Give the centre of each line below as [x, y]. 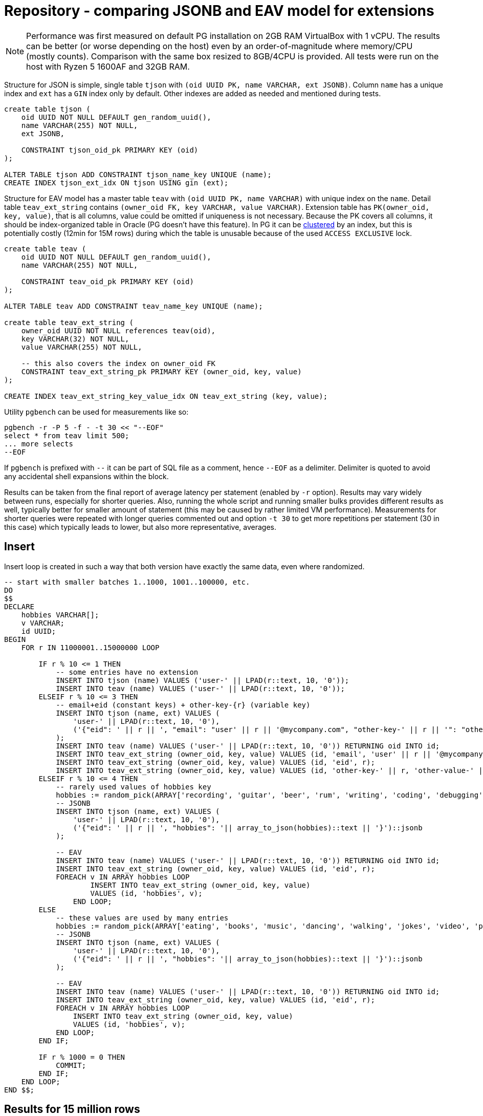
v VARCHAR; [43, 623]
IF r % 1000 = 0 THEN [82, 1057]
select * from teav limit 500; [67, 435]
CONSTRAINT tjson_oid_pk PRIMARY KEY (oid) [110, 150]
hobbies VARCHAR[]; [60, 615]
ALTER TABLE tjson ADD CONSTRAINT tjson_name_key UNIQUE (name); [138, 174]
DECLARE [19, 606]
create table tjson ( [47, 109]
